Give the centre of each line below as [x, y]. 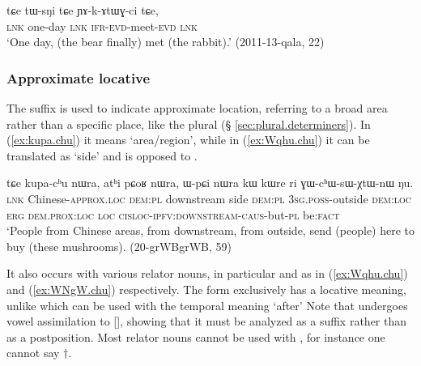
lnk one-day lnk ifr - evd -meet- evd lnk [102, 26]
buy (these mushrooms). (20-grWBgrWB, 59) [119, 246]
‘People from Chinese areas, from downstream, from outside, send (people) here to [211, 230]
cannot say [33, 353]
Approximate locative [79, 77]
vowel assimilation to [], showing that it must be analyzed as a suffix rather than [207, 321]
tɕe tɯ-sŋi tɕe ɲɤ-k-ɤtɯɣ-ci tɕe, [83, 10]
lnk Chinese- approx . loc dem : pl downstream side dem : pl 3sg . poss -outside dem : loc [209, 198]
